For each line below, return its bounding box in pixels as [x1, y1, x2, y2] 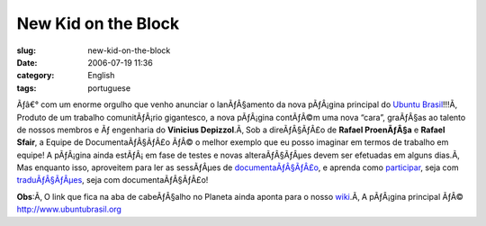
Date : [16, 57, 38, 68]
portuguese [87, 82, 130, 94]
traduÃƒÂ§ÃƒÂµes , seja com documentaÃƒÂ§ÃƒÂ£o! [16, 175, 209, 185]
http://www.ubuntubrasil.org [16, 203, 121, 215]
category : [16, 70, 55, 81]
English [87, 70, 115, 81]
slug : [16, 45, 36, 56]
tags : [16, 82, 37, 94]
